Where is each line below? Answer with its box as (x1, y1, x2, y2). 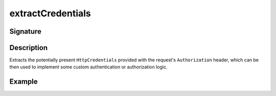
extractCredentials (9, 8, 91, 19)
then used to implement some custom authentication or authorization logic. (9, 64, 168, 70)
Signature (9, 27, 42, 36)
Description (9, 43, 48, 52)
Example (9, 77, 38, 86)
